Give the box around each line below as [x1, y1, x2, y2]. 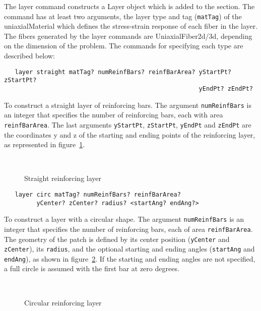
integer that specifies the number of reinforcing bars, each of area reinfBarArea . [4, 223, 253, 234]
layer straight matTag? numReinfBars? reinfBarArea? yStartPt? [15, 68, 232, 76]
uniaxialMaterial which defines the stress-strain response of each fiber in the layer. [4, 21, 258, 31]
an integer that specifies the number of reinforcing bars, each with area [4, 109, 223, 120]
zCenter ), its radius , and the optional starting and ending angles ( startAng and [4, 243, 255, 254]
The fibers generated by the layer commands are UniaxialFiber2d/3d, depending [4, 30, 252, 41]
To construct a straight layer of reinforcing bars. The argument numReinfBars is [4, 99, 251, 110]
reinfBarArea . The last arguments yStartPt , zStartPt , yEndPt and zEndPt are [4, 119, 251, 130]
